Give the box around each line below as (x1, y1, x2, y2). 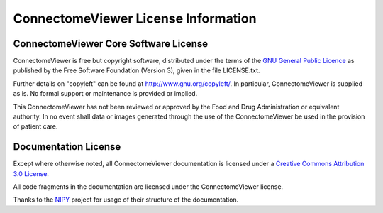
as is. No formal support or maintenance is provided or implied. (13, 89, 198, 98)
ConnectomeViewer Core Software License (13, 38, 209, 50)
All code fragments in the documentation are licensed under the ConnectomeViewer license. (13, 182, 284, 191)
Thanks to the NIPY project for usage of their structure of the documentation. (13, 195, 239, 204)
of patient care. (13, 122, 58, 131)
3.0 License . (13, 169, 50, 177)
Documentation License (13, 141, 121, 153)
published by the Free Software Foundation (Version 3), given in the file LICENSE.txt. (13, 66, 260, 75)
